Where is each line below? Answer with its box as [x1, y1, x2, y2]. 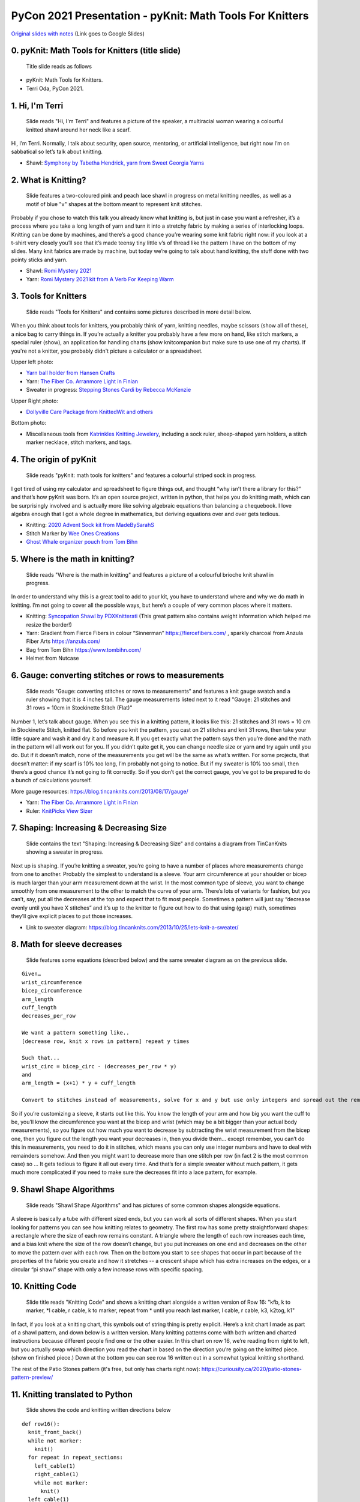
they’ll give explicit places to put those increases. [11, 913, 133, 920]
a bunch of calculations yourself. [11, 777, 92, 784]
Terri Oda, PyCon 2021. [26, 85, 84, 92]
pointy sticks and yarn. [11, 256, 68, 263]
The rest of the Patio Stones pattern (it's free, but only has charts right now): [11, 1365, 200, 1372]
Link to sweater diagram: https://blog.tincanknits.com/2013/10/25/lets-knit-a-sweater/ [26, 923, 239, 931]
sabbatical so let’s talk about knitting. [11, 148, 103, 156]
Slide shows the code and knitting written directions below [26, 1406, 171, 1414]
